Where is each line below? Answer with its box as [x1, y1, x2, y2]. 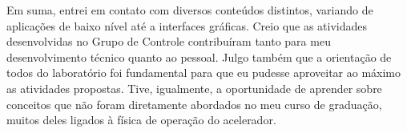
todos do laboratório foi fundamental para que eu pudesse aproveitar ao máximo [6, 64, 401, 81]
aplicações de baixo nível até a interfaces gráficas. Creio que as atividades [6, 17, 368, 34]
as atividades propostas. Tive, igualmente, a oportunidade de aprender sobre [6, 79, 382, 96]
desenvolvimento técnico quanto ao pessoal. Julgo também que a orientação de [6, 48, 392, 65]
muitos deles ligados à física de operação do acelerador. [6, 111, 276, 128]
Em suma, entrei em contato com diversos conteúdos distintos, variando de [6, 2, 373, 18]
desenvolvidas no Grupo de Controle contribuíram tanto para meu [6, 33, 331, 50]
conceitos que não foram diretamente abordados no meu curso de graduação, [6, 95, 382, 112]
